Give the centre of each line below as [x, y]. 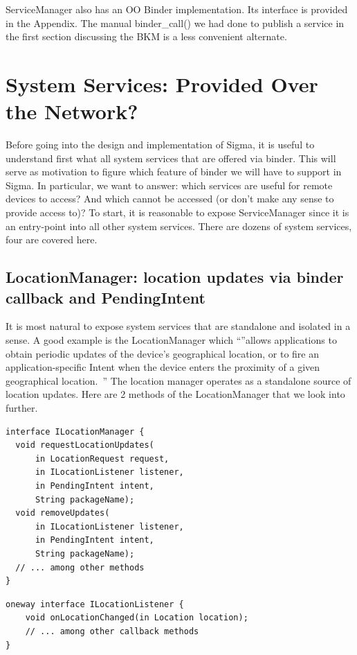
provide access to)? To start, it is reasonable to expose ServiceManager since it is [177, 212]
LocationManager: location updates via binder [175, 277]
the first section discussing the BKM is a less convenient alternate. [146, 36]
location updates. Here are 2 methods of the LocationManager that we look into [175, 394]
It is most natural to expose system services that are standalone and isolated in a [178, 326]
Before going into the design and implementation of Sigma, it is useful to [160, 145]
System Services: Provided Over [162, 84]
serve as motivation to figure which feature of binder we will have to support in [174, 172]
